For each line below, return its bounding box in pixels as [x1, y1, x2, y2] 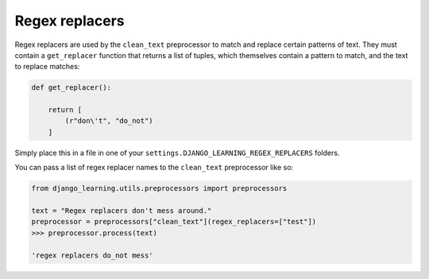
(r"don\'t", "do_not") [64, 116, 154, 126]
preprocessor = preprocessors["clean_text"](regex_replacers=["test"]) [31, 217, 317, 227]
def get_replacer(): [31, 83, 111, 92]
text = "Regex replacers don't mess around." [31, 207, 212, 215]
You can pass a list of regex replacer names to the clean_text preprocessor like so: [14, 163, 294, 172]
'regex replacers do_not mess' [31, 250, 154, 260]
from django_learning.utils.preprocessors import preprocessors [31, 184, 288, 193]
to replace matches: [14, 62, 80, 72]
